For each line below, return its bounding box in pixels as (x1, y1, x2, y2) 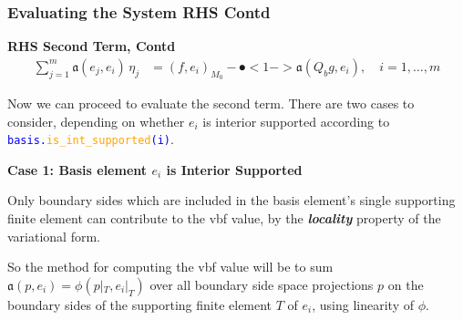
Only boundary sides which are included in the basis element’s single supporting (7, 191, 456, 210)
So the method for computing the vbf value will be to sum (7, 257, 334, 276)
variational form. (7, 226, 100, 245)
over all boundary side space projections (149, 274, 374, 294)
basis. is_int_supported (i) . (7, 129, 174, 149)
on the (387, 274, 424, 294)
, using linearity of (312, 294, 414, 314)
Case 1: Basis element (7, 160, 148, 179)
